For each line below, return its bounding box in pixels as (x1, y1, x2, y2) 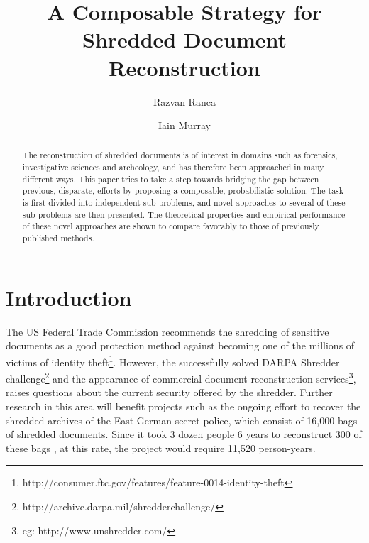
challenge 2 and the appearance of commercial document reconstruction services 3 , (6, 369, 356, 385)
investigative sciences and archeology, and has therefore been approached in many (22, 161, 324, 173)
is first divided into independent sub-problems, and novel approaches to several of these (22, 197, 346, 209)
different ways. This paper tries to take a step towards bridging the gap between (22, 172, 319, 185)
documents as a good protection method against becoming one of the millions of (6, 338, 355, 353)
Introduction (6, 283, 132, 312)
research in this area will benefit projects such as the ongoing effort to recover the (6, 398, 361, 413)
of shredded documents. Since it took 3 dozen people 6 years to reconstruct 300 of (6, 427, 362, 441)
